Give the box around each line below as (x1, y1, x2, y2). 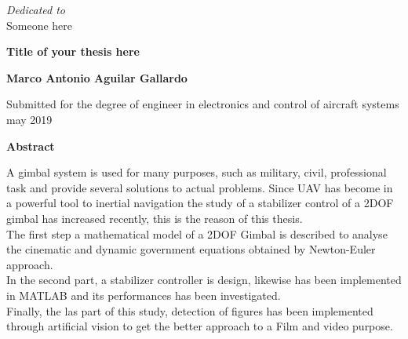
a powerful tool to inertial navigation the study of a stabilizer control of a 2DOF (6, 195, 394, 211)
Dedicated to (6, 2, 65, 17)
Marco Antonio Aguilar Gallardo (6, 69, 188, 86)
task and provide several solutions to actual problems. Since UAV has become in (6, 179, 393, 195)
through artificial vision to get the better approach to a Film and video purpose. (6, 318, 393, 334)
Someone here (6, 16, 73, 33)
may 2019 (6, 111, 53, 127)
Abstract (6, 137, 55, 154)
